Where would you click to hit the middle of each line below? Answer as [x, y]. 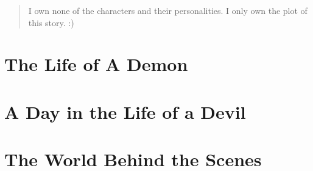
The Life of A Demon [96, 64]
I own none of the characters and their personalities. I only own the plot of [168, 10]
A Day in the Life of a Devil [125, 111]
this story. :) [51, 22]
